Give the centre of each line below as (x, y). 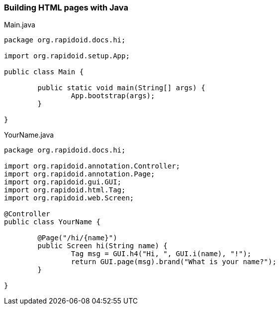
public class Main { (44, 72)
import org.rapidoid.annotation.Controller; (92, 166)
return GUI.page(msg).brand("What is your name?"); (174, 262)
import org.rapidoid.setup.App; (67, 56)
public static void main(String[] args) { (121, 88)
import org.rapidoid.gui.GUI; (63, 182)
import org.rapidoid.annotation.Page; (80, 174)
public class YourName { (52, 222)
